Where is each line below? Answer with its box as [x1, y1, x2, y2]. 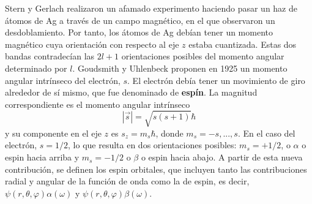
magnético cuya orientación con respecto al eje [5, 37, 179, 50]
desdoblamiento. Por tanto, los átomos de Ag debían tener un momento [5, 26, 273, 39]
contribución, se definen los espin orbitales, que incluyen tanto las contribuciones [5, 162, 307, 175]
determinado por [5, 61, 67, 74]
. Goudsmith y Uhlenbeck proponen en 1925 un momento [72, 61, 288, 74]
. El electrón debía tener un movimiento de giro [127, 74, 305, 86]
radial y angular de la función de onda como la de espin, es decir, [5, 175, 250, 187]
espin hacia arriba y [5, 151, 80, 164]
